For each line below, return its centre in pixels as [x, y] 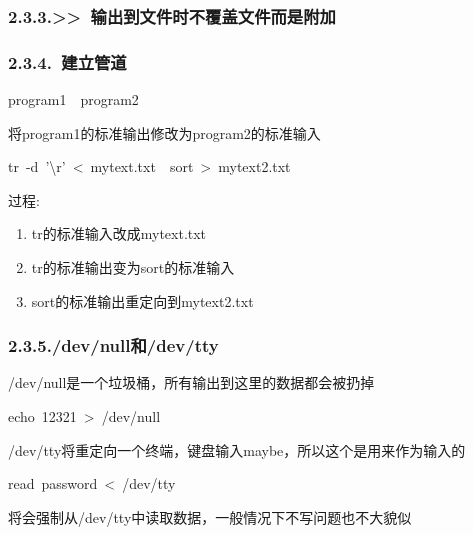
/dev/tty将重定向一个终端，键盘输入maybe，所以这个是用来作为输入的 [237, 449]
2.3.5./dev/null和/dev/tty [113, 345]
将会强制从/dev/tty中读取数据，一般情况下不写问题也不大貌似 [210, 516]
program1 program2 [73, 99]
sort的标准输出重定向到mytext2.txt [142, 300]
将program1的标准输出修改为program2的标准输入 [164, 132]
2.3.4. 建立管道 [67, 61]
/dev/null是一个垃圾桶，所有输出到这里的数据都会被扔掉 [191, 382]
